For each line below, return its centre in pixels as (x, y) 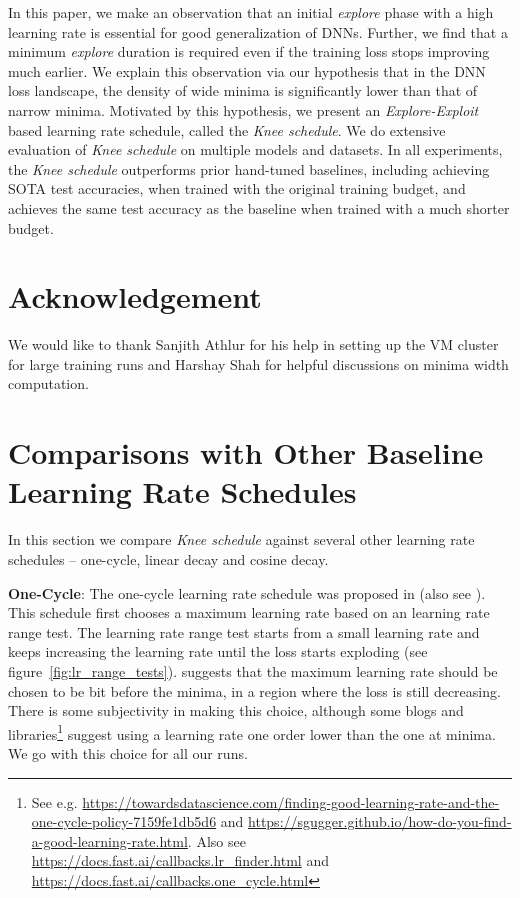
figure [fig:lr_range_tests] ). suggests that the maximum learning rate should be (253, 670)
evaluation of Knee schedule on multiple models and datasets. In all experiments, (255, 149)
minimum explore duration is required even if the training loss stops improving (249, 51)
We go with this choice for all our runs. (128, 752)
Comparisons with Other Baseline (246, 452)
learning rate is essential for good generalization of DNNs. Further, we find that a (258, 31)
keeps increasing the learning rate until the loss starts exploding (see (218, 651)
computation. (48, 383)
